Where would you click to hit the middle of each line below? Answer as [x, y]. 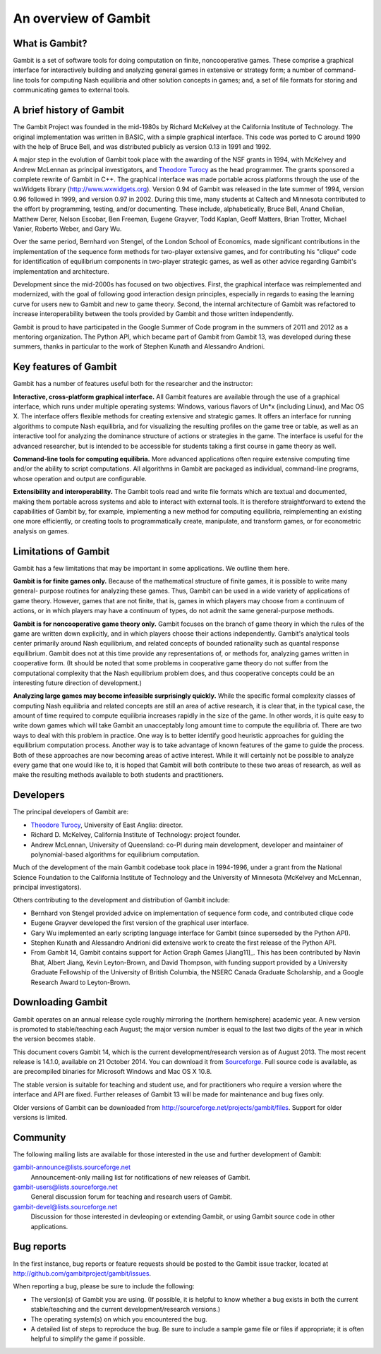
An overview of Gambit [82, 18]
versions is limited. [40, 1118]
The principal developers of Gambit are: [71, 812]
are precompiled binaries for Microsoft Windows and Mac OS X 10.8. [113, 1072]
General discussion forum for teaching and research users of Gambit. [131, 1197]
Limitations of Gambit [61, 551]
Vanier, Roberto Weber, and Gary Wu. [67, 229]
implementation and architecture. [61, 271]
